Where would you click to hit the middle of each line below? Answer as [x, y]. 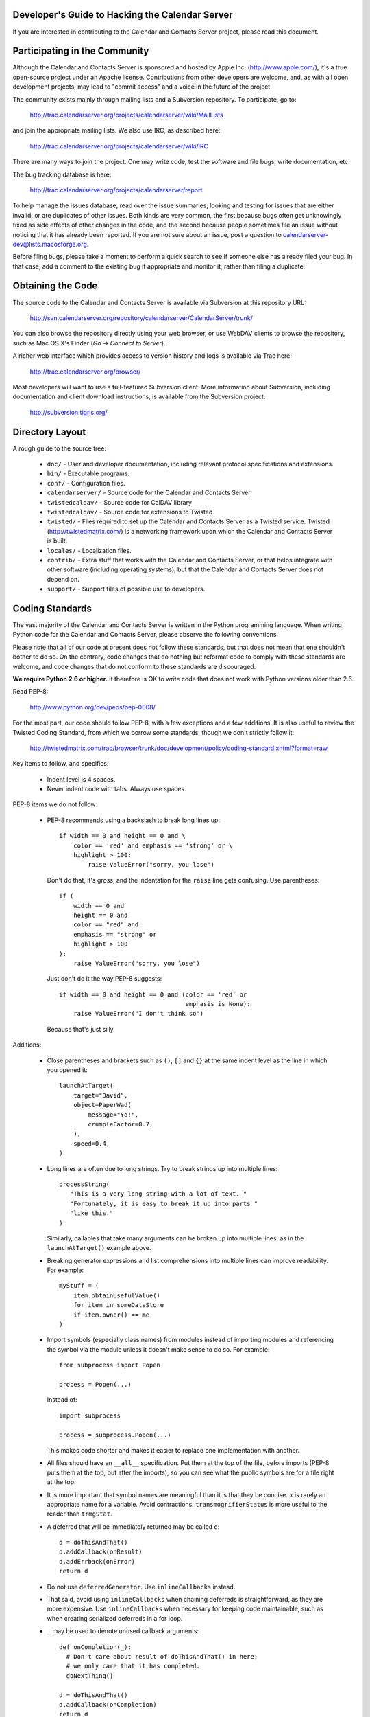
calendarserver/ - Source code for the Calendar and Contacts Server [149, 493]
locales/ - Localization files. [89, 550]
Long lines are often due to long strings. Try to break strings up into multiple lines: [162, 1168]
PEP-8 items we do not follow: [55, 804]
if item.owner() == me [111, 1315]
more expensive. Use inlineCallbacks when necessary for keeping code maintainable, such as [185, 1609]
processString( [85, 1184]
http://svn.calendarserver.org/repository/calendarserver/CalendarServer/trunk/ [141, 318]
